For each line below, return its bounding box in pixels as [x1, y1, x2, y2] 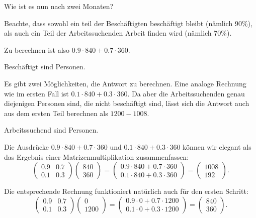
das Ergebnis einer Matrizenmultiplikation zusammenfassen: [4, 151, 189, 162]
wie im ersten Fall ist [4, 88, 69, 98]
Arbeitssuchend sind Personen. [4, 125, 99, 135]
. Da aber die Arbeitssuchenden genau [127, 88, 245, 98]
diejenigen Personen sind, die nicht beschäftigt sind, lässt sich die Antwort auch [4, 98, 249, 108]
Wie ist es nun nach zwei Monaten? [4, 1, 114, 11]
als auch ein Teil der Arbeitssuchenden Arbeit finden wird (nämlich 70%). [4, 28, 232, 38]
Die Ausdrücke [4, 141, 49, 152]
